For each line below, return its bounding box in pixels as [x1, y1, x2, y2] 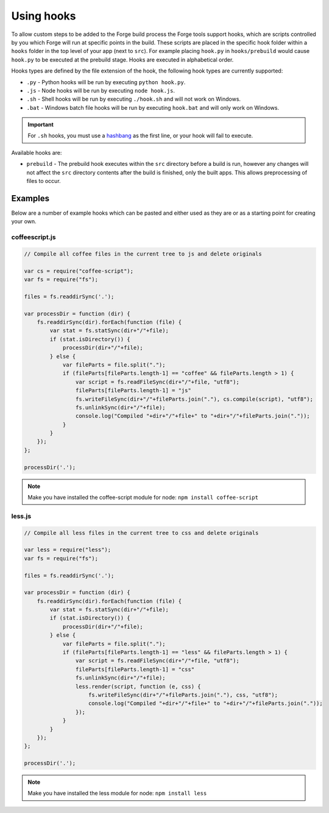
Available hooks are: [11, 149, 62, 156]
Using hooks [11, 9, 76, 23]
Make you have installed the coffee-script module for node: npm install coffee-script [27, 494, 259, 501]
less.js [11, 512, 32, 520]
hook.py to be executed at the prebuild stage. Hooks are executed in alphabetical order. [11, 56, 234, 63]
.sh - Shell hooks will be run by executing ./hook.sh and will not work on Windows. [26, 95, 241, 103]
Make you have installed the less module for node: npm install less [27, 790, 207, 797]
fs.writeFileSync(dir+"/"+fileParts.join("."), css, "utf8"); [88, 691, 278, 698]
